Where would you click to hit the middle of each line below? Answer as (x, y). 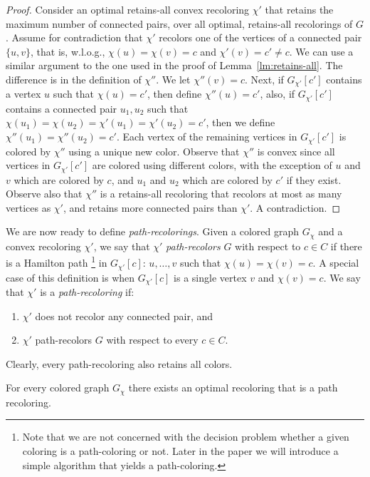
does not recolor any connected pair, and (124, 316)
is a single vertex (210, 277)
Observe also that (44, 194)
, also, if (277, 94)
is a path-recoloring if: (87, 291)
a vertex (23, 94)
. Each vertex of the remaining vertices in (207, 137)
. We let (173, 79)
